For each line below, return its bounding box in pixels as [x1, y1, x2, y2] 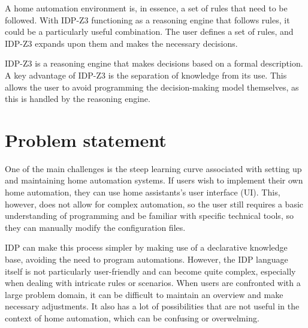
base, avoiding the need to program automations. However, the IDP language [5, 253, 288, 266]
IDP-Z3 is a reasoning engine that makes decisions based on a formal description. [5, 57, 303, 70]
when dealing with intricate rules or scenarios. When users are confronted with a [5, 276, 301, 289]
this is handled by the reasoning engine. [5, 92, 150, 105]
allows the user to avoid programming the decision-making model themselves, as [5, 80, 299, 93]
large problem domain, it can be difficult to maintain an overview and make [5, 288, 283, 300]
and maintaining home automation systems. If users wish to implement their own [5, 174, 303, 186]
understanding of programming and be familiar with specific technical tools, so [5, 209, 294, 222]
